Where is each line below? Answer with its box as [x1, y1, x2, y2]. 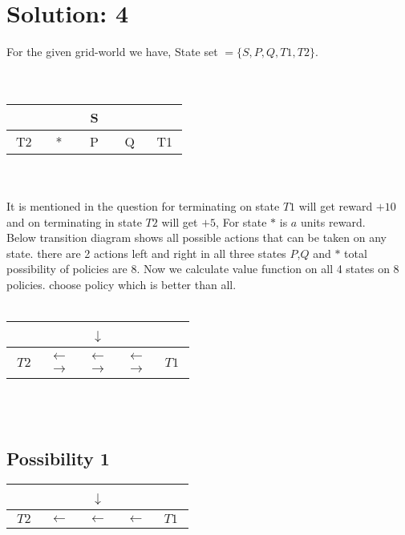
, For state [216, 213, 267, 230]
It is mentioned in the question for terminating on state [6, 198, 280, 215]
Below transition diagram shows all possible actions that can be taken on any [6, 229, 387, 246]
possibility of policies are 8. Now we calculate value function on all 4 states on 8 [6, 260, 399, 277]
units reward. [300, 213, 366, 230]
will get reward [298, 198, 373, 215]
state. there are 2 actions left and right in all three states [6, 244, 286, 261]
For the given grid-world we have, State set [6, 43, 218, 60]
